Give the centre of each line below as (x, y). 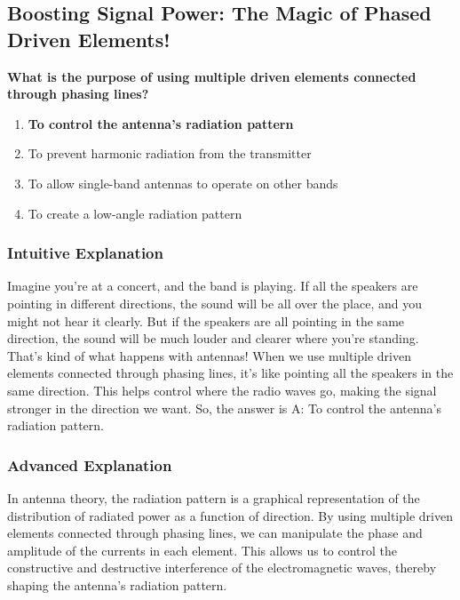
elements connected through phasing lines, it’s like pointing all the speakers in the (230, 373)
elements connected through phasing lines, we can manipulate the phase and (215, 533)
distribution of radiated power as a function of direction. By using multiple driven (230, 515)
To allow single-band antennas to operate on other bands (183, 183)
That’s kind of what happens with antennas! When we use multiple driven (209, 355)
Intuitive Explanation (85, 253)
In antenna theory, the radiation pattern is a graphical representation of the (214, 497)
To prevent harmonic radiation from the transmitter (170, 153)
